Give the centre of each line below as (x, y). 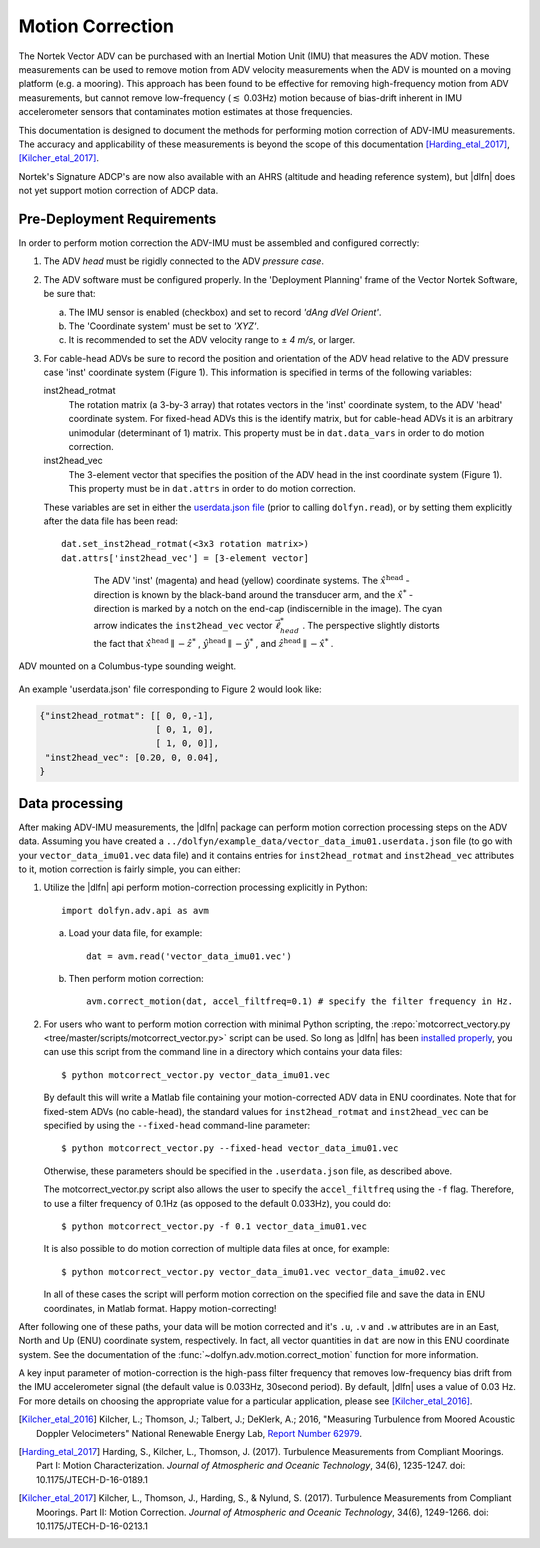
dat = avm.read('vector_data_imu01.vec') (189, 956)
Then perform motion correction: (136, 978)
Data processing (71, 803)
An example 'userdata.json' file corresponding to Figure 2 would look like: (170, 689)
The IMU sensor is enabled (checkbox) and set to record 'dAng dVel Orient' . (225, 312)
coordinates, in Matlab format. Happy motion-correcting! (160, 1308)
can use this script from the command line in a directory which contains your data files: (223, 1052)
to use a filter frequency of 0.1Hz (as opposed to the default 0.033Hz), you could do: (217, 1203)
